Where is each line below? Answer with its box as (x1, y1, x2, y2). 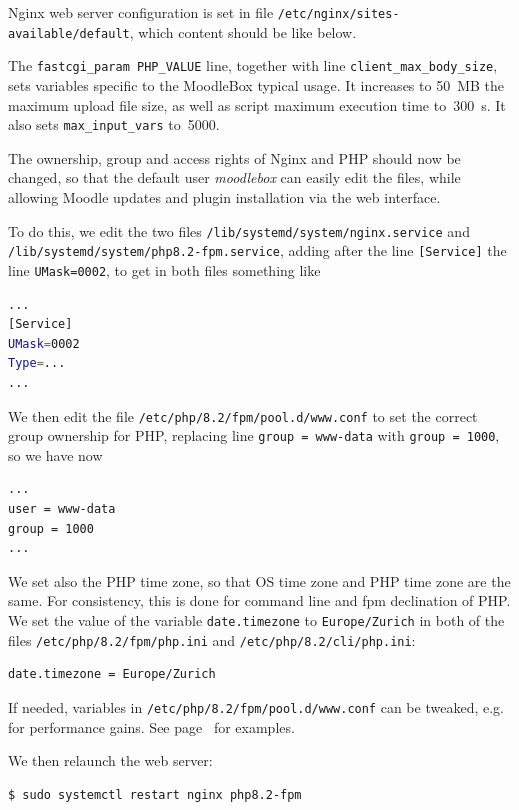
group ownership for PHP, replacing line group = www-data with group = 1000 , (8, 425, 500, 446)
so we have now (8, 444, 103, 465)
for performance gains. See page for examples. (8, 716, 295, 737)
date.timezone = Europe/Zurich (8, 667, 216, 682)
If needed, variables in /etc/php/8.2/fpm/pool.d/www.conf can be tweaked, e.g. (8, 696, 504, 717)
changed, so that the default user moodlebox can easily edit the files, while (8, 167, 461, 188)
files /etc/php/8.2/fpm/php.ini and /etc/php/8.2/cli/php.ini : (8, 629, 416, 650)
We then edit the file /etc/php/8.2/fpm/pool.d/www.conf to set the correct (8, 405, 478, 426)
